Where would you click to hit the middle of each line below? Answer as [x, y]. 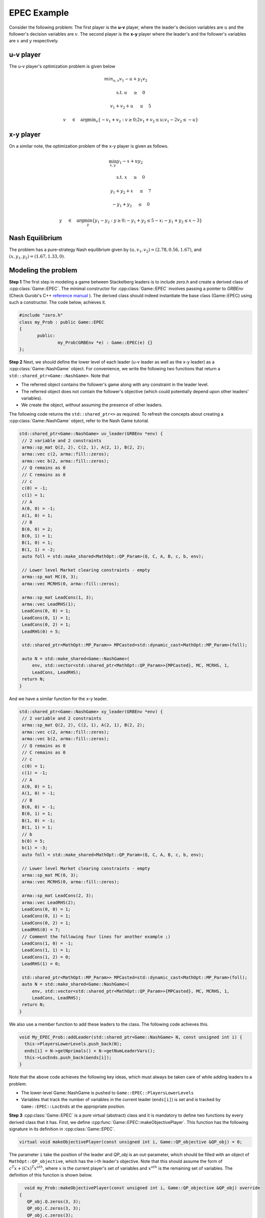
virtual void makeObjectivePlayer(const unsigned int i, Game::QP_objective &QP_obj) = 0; [131, 1142]
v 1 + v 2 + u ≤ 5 [131, 107]
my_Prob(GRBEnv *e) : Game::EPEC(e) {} [105, 343]
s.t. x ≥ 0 [131, 177]
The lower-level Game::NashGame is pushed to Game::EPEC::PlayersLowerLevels [107, 1093]
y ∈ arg [72, 221]
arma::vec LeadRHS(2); [49, 902]
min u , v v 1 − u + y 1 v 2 [126, 79]
